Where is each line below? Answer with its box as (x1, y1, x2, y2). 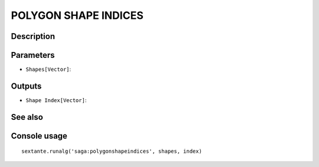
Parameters (11, 50, 55, 60)
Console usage (11, 130, 68, 141)
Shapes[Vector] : (25, 66, 71, 73)
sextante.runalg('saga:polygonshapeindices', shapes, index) (21, 148, 202, 155)
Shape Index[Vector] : (25, 96, 87, 103)
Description (11, 31, 56, 41)
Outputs (11, 81, 42, 91)
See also (11, 112, 44, 122)
